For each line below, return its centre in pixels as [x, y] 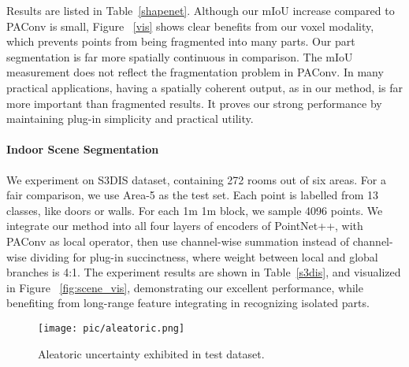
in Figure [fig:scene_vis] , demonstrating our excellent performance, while [185, 287]
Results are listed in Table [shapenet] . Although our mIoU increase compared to [201, 10]
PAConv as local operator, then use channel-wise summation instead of [178, 241]
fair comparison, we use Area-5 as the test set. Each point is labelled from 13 [193, 195]
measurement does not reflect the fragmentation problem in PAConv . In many [195, 72]
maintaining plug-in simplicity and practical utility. [130, 119]
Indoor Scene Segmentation [83, 149]
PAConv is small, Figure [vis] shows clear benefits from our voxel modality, [190, 26]
